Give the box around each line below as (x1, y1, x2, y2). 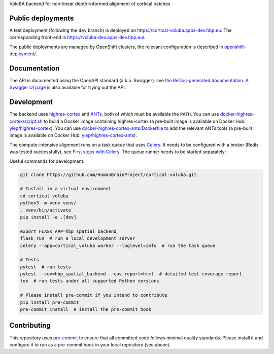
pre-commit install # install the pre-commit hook (20, 307, 152, 312)
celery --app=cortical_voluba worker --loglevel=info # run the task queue (20, 242, 216, 249)
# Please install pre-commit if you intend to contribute (20, 292, 167, 298)
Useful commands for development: (9, 158, 85, 164)
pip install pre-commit (20, 299, 80, 305)
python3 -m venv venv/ (20, 200, 77, 206)
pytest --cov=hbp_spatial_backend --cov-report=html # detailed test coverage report (20, 271, 243, 277)
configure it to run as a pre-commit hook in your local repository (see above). (9, 341, 171, 347)
